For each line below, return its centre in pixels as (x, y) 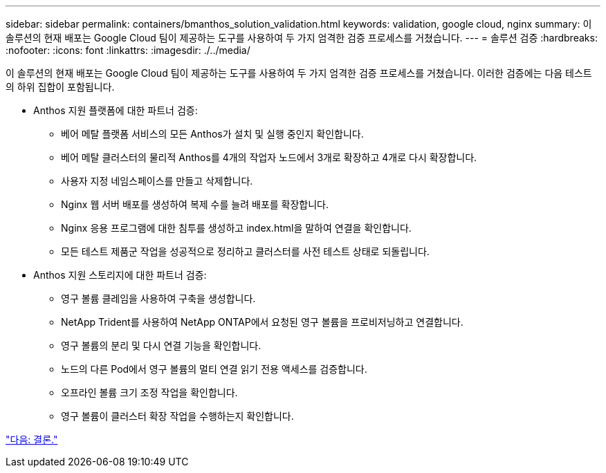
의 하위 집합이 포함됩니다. (60, 87)
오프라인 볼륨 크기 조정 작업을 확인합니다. (149, 392)
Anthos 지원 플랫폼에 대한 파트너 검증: (116, 110)
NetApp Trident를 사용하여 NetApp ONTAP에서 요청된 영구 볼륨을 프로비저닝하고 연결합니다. (262, 322)
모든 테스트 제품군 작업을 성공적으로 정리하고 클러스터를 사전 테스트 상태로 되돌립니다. (245, 251)
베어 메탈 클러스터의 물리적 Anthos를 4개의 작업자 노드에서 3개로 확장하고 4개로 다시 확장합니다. (269, 157)
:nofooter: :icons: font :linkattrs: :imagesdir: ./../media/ (128, 50)
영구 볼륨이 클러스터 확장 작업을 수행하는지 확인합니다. (177, 416)
